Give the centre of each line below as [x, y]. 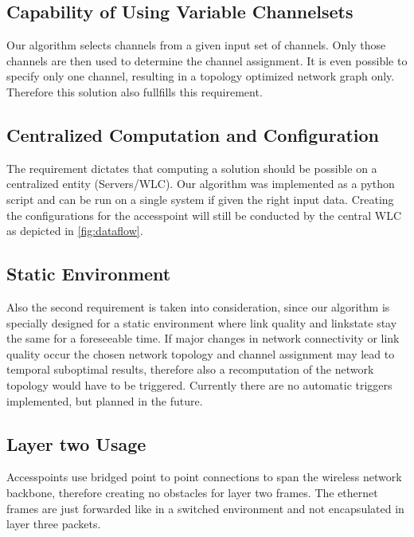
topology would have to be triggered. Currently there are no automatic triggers [199, 384]
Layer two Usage [76, 443]
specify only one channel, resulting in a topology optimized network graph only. [201, 76]
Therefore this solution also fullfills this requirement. [135, 91]
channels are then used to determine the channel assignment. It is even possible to [207, 60]
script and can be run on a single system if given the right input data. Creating [200, 199]
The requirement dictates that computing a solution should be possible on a [192, 168]
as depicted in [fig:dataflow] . [75, 231]
